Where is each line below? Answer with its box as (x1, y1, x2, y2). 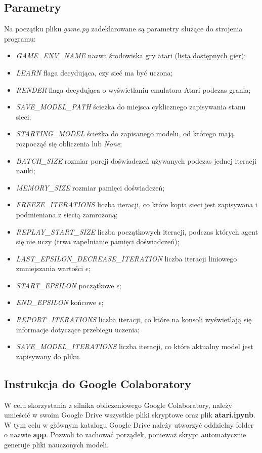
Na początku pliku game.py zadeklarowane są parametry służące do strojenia (4, 23, 243, 34)
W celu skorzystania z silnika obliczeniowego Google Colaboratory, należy (4, 399, 232, 410)
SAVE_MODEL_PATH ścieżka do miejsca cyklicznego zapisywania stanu (16, 101, 246, 112)
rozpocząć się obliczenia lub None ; (16, 138, 122, 148)
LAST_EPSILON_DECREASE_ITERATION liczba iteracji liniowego (16, 253, 237, 263)
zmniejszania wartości (16, 263, 83, 274)
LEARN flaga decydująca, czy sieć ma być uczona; (16, 67, 173, 78)
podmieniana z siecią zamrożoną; (16, 209, 118, 219)
